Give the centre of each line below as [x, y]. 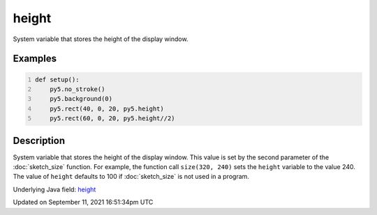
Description [39, 140]
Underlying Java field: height [54, 189]
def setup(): [57, 79]
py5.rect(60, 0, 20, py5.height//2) [112, 119]
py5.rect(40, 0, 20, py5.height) [107, 109]
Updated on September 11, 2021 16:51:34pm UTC [83, 202]
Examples [35, 59]
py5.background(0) [81, 99]
